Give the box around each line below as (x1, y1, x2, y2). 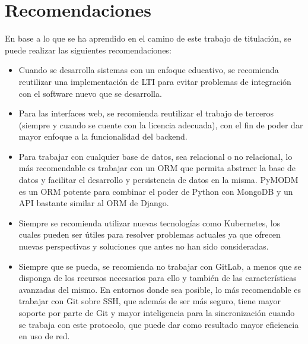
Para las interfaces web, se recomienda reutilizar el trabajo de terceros (18, 107, 274, 119)
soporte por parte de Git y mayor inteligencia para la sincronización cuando (18, 307, 295, 318)
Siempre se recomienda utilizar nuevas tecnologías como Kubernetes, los (18, 216, 281, 229)
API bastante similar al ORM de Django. (18, 197, 169, 209)
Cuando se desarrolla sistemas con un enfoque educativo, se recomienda (18, 64, 279, 76)
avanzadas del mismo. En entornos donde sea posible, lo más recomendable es (18, 283, 301, 295)
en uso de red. (18, 330, 70, 342)
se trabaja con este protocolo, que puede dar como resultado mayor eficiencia (18, 318, 299, 330)
